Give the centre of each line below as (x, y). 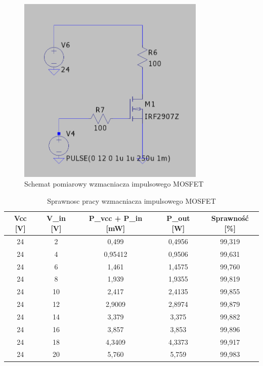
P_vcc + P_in (116, 218)
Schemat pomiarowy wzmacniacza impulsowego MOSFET (114, 184)
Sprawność (230, 218)
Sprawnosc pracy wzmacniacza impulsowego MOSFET (131, 200)
